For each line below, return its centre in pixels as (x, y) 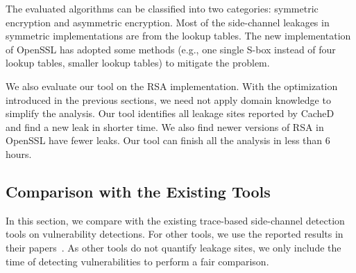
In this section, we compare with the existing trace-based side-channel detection (175, 220)
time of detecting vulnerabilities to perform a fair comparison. (137, 261)
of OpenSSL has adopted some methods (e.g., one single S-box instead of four (171, 49)
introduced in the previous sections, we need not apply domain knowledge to (168, 99)
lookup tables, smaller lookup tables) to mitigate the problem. (138, 63)
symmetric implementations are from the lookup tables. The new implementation (178, 36)
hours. (19, 153)
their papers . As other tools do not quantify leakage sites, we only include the (173, 247)
